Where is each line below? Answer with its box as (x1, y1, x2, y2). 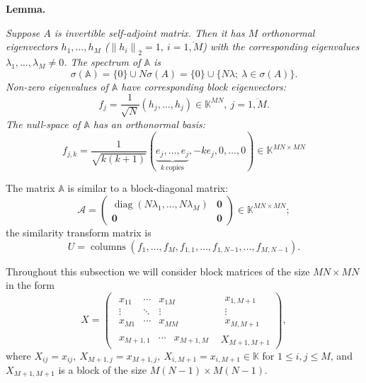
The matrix (6, 181, 55, 195)
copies (166, 164, 184, 171)
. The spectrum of (64, 55, 141, 69)
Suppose (6, 25, 40, 40)
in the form (6, 278, 55, 292)
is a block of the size (58, 362, 147, 377)
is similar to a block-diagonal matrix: (67, 181, 229, 195)
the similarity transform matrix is (6, 224, 151, 239)
